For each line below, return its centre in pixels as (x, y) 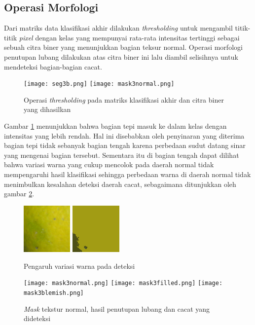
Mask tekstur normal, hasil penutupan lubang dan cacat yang (117, 308)
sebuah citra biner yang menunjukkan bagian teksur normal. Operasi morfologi (123, 47)
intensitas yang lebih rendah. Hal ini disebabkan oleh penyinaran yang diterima (124, 135)
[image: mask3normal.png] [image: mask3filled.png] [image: (123, 283)
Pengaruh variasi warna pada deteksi (79, 266)
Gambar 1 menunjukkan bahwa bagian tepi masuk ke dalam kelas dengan (115, 126)
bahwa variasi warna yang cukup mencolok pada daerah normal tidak (109, 164)
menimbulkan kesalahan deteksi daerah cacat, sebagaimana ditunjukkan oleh (120, 184)
